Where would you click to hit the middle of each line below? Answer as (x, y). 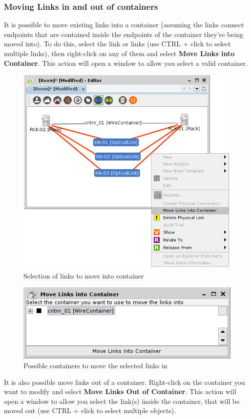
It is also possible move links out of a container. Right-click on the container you (125, 382)
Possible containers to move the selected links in (95, 365)
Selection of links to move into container (84, 275)
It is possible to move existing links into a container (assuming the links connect (124, 25)
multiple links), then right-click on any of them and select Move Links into (119, 53)
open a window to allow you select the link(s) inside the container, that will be (122, 401)
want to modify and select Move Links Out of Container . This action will (120, 391)
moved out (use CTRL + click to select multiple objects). (90, 410)
